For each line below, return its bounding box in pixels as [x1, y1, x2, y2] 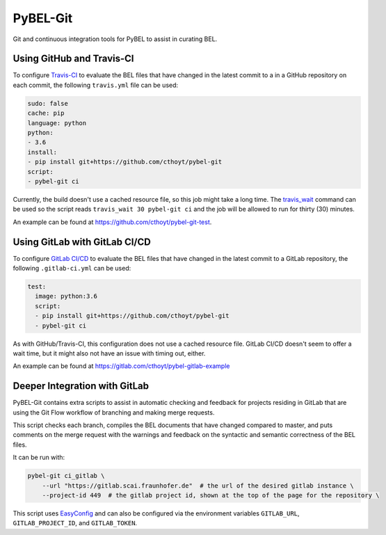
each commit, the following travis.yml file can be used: [13, 81, 179, 89]
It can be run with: [13, 453, 65, 462]
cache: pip [27, 109, 65, 118]
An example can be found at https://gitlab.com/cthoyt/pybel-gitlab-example [13, 362, 230, 370]
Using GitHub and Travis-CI [13, 53, 135, 65]
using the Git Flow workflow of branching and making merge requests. [13, 408, 215, 417]
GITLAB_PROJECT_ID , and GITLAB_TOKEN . [13, 519, 138, 527]
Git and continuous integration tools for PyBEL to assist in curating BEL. [13, 35, 218, 43]
